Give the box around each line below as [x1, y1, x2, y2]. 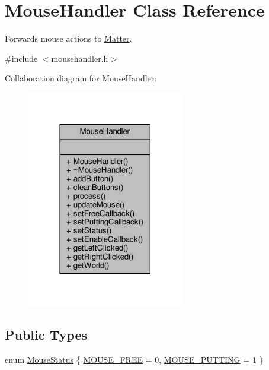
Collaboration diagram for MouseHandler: [5, 72, 157, 84]
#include [5, 52, 38, 64]
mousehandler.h [51, 52, 108, 64]
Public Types [5, 325, 88, 344]
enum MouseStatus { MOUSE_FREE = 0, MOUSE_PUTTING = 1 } [5, 353, 264, 366]
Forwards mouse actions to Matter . [5, 32, 132, 45]
